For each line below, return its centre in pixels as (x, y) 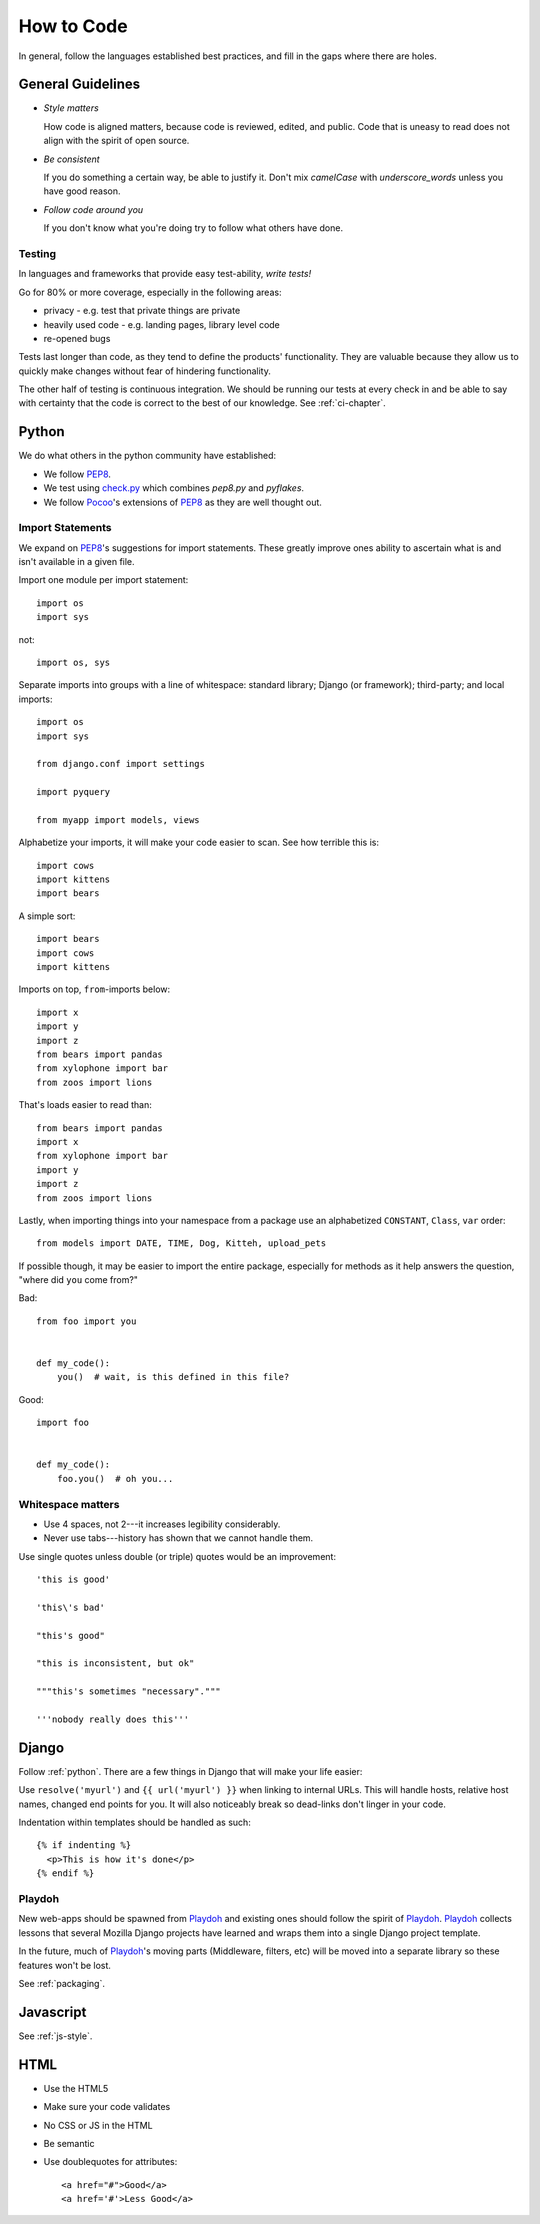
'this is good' (73, 1579)
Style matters (71, 108)
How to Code (73, 26)
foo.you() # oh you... (115, 1478)
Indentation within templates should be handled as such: (135, 1822)
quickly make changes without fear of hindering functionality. (145, 371)
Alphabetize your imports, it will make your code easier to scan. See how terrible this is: (199, 842)
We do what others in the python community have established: (147, 456)
